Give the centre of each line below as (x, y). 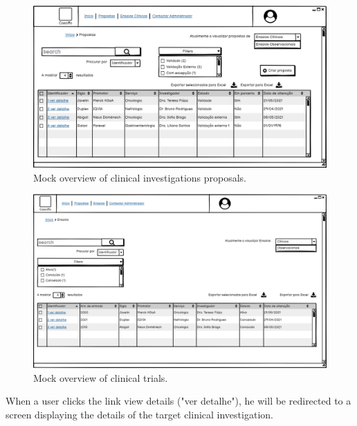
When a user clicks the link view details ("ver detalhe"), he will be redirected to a (178, 401)
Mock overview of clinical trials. (101, 377)
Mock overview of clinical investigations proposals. (140, 177)
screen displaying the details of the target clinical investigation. (139, 414)
